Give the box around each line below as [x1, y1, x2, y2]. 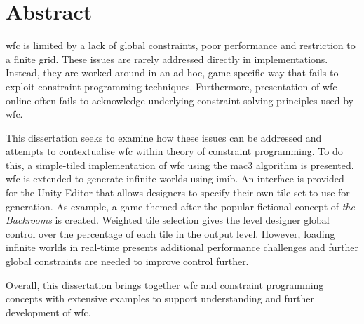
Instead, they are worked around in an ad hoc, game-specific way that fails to [6, 65, 339, 80]
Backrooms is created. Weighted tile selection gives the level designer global [6, 212, 330, 227]
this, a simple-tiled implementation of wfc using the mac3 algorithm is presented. [6, 157, 354, 172]
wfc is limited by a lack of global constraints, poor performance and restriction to [6, 38, 356, 53]
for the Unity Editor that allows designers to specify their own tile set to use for [6, 185, 350, 200]
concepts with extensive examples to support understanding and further [6, 291, 315, 306]
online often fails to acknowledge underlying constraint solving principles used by [6, 93, 353, 107]
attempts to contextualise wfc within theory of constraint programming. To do [6, 144, 343, 158]
